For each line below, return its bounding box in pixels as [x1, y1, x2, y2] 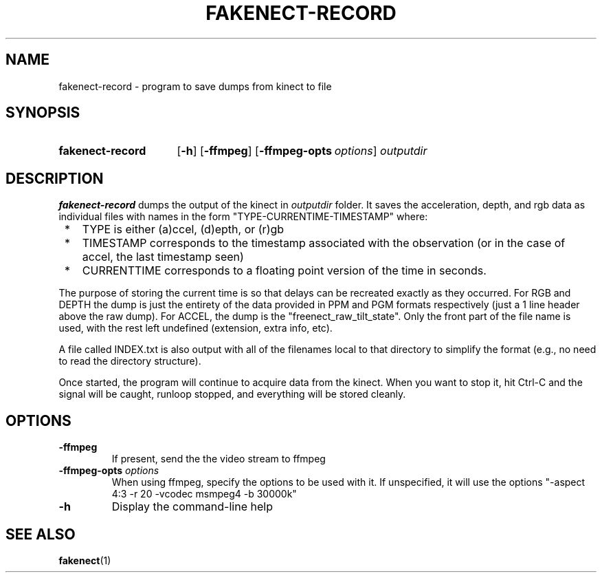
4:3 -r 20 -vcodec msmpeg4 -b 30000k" [111, 488, 297, 500]
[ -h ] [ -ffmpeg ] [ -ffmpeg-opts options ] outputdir [177, 144, 427, 158]
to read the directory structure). [58, 355, 201, 367]
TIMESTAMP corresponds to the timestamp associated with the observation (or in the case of [82, 236, 566, 250]
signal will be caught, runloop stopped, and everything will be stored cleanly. [58, 388, 406, 400]
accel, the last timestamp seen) [82, 250, 244, 264]
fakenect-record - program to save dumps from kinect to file [58, 80, 332, 92]
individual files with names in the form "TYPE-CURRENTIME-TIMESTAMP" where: [58, 211, 428, 223]
